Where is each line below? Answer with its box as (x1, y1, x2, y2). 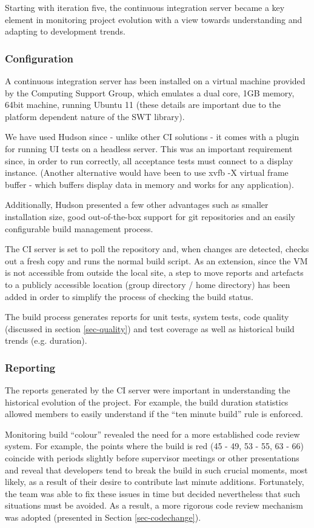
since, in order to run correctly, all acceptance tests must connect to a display (5, 154, 293, 167)
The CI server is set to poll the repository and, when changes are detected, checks (5, 242, 309, 255)
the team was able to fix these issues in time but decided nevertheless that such (5, 487, 301, 500)
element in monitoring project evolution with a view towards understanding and (5, 13, 302, 25)
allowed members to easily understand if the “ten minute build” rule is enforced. (5, 407, 304, 420)
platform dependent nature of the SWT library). (5, 110, 185, 122)
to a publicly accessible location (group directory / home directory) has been (5, 278, 290, 290)
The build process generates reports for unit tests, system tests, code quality (5, 310, 289, 323)
